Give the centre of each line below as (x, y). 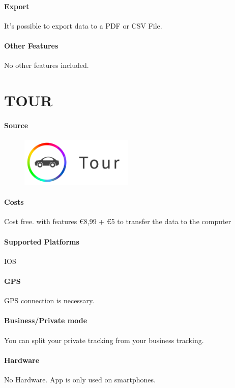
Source (16, 125)
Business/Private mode (46, 320)
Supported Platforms (42, 241)
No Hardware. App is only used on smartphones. (80, 379)
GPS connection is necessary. (49, 300)
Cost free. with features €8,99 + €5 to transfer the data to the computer (118, 221)
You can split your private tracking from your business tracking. (104, 340)
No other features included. (47, 65)
